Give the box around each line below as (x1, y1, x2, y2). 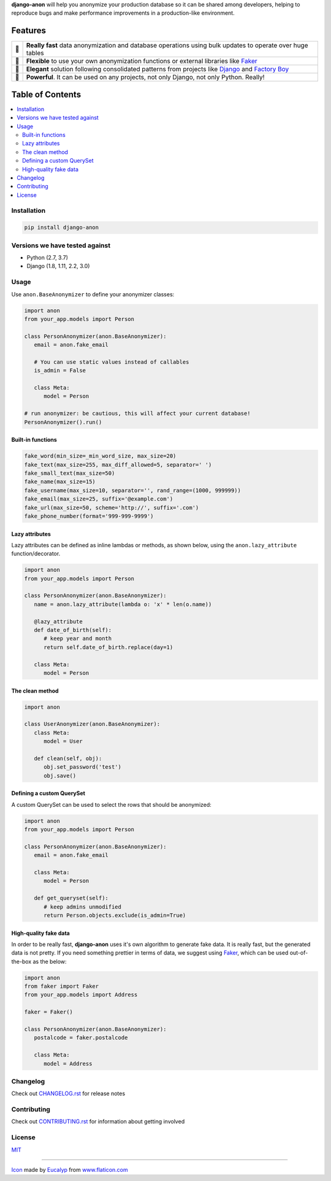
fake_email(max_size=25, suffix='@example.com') (24, 496, 173, 502)
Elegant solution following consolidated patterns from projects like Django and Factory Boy (26, 65, 289, 74)
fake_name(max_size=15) (24, 479, 96, 485)
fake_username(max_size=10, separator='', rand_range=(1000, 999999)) (24, 487, 242, 494)
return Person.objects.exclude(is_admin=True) (44, 912, 186, 918)
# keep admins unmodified (44, 903, 122, 910)
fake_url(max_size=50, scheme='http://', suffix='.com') (24, 504, 199, 511)
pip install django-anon (24, 224, 99, 231)
